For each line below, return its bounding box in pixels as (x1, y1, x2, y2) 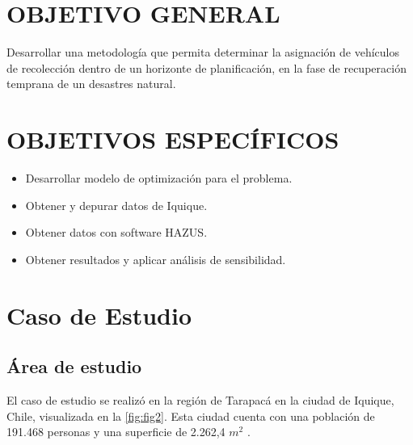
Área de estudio (6, 354, 142, 379)
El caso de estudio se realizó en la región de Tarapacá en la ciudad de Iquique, (6, 391, 394, 408)
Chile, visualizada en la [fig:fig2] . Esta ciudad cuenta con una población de (6, 407, 375, 424)
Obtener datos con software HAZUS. (25, 224, 208, 241)
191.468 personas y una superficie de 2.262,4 (6, 423, 225, 440)
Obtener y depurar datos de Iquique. (25, 196, 208, 213)
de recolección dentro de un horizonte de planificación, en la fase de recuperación (6, 59, 407, 76)
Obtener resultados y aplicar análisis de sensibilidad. (25, 250, 286, 267)
